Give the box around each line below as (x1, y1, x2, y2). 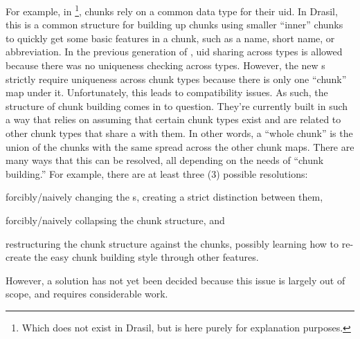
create (6, 250, 31, 264)
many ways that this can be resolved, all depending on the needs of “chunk (6, 153, 324, 167)
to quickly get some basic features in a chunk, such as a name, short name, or (6, 30, 335, 45)
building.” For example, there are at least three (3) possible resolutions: (6, 166, 308, 181)
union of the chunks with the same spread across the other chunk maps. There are (6, 139, 354, 154)
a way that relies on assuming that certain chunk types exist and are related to (6, 112, 341, 127)
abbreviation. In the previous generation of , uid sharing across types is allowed (6, 44, 343, 59)
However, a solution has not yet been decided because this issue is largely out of (6, 273, 345, 287)
